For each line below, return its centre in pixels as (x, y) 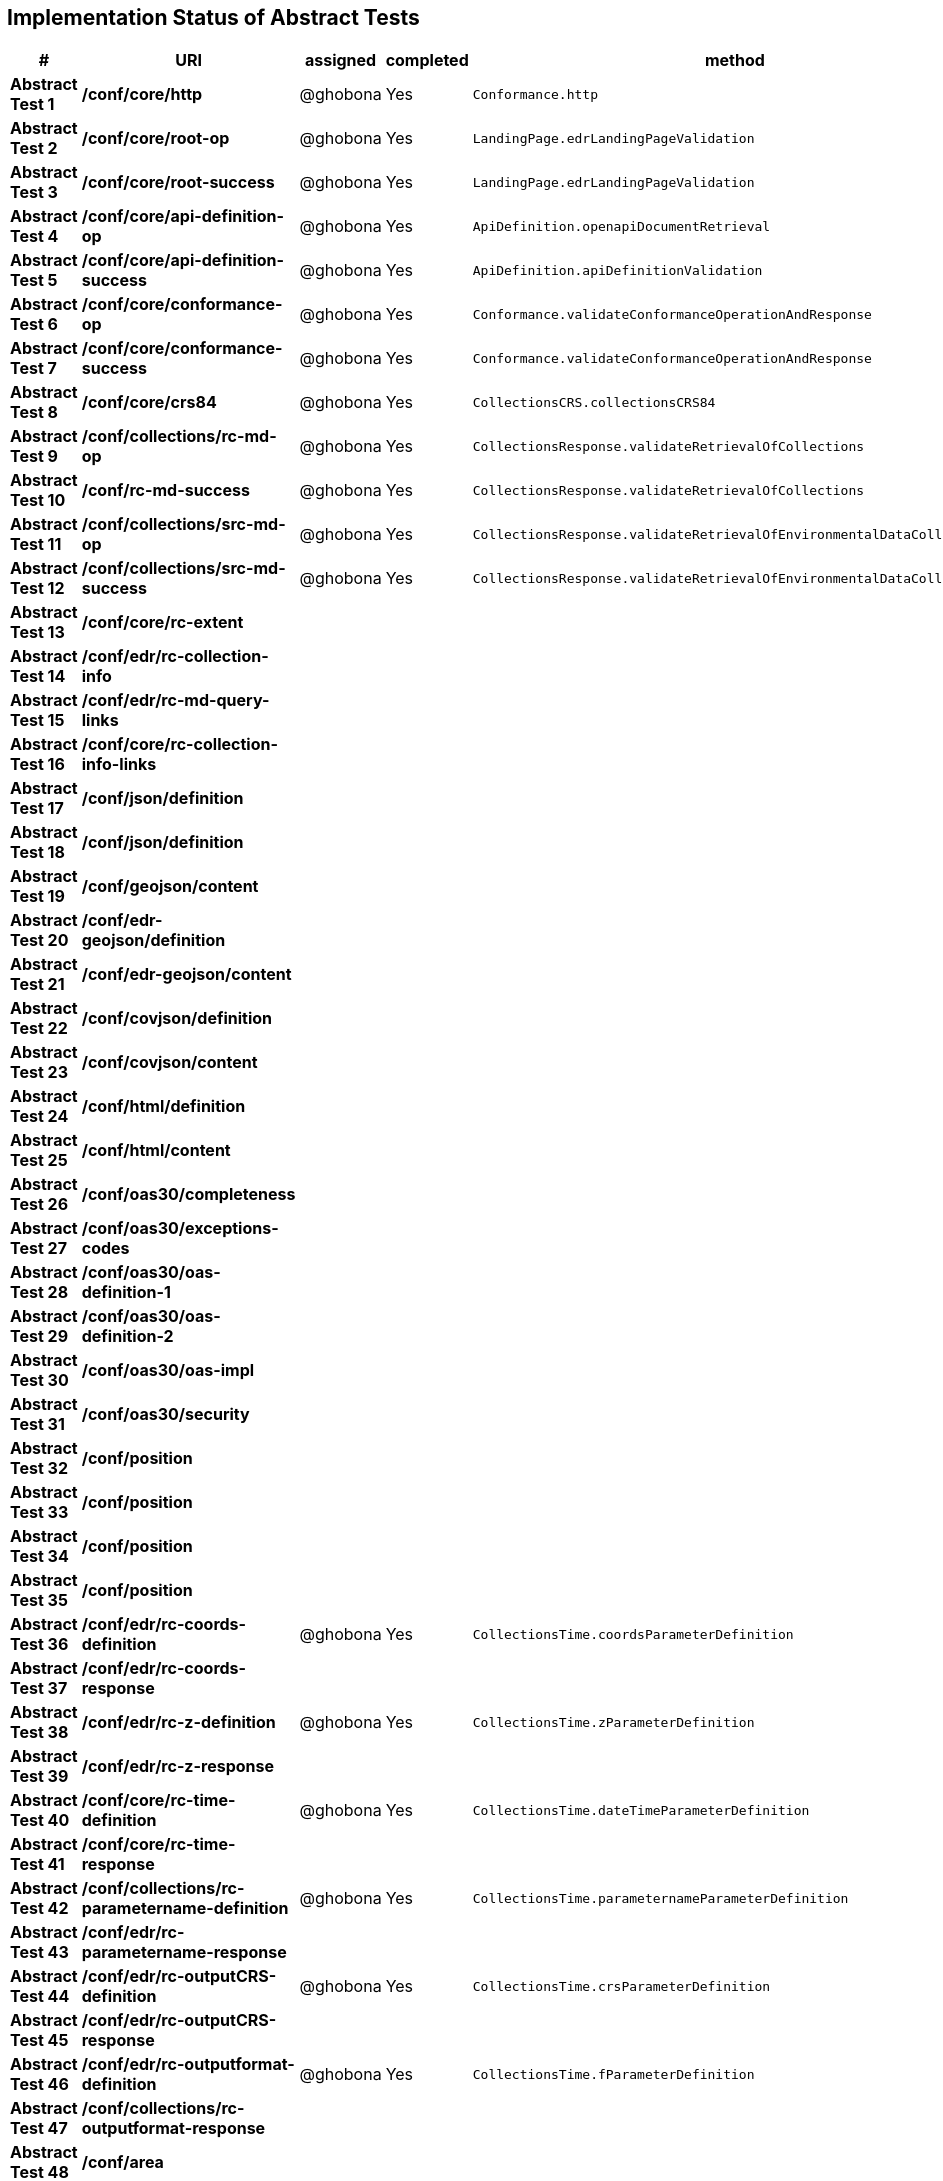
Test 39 (39, 1776)
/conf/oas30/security (165, 1414)
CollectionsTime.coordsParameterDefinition (633, 1634)
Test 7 (33, 368)
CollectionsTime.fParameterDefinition (613, 2074)
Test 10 (38, 500)
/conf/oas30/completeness (188, 1194)
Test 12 (37, 588)
